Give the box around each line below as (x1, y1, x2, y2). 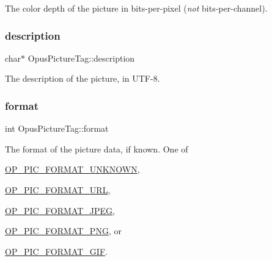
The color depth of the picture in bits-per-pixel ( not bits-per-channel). (5, 2, 268, 14)
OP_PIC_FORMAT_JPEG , (5, 204, 116, 216)
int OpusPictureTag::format (5, 122, 109, 135)
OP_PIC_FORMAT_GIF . (5, 245, 108, 257)
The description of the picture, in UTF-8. (5, 72, 160, 85)
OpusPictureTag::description (28, 51, 135, 64)
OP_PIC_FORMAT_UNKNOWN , (5, 163, 140, 176)
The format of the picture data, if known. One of (5, 142, 188, 155)
